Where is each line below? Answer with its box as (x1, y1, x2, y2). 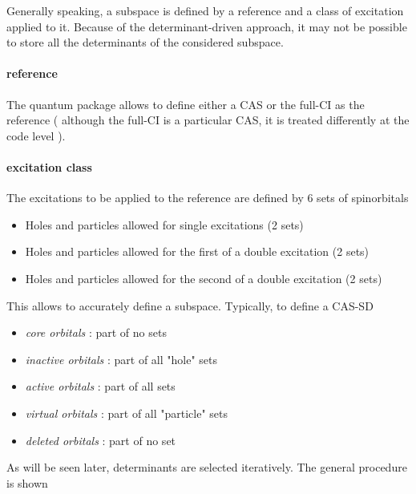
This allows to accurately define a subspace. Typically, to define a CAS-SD (6, 297, 374, 314)
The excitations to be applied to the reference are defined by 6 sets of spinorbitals (6, 189, 409, 206)
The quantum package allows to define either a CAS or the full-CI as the (6, 95, 365, 112)
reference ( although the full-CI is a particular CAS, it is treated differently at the (6, 111, 410, 128)
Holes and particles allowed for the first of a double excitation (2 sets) (25, 243, 370, 260)
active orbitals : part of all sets (25, 378, 176, 395)
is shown (6, 474, 48, 491)
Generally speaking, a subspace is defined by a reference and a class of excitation (6, 2, 404, 18)
